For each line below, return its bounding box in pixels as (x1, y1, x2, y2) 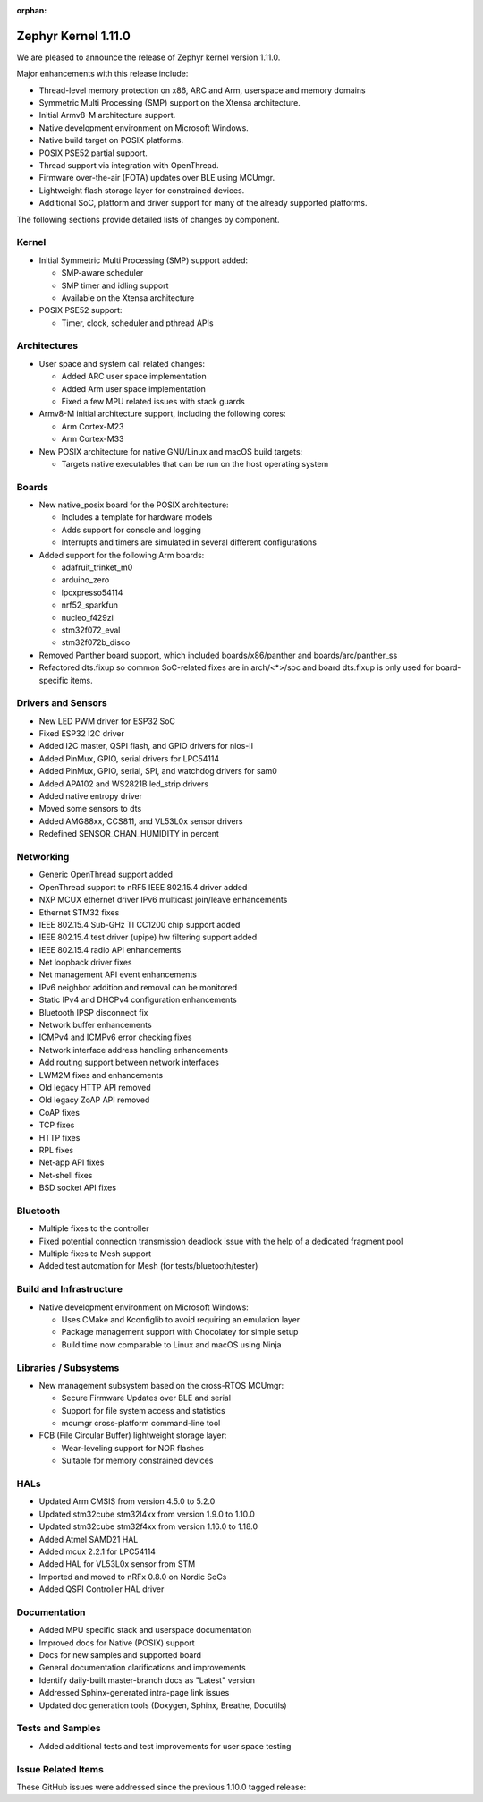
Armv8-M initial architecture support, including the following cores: (38, 408, 286, 420)
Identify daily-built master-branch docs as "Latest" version (38, 1674, 255, 1686)
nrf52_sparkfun (61, 599, 119, 610)
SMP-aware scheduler (61, 268, 144, 278)
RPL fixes (38, 1144, 74, 1155)
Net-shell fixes (38, 1169, 93, 1180)
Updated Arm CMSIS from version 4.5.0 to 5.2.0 (38, 1496, 216, 1507)
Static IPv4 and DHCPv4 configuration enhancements (38, 994, 237, 1006)
